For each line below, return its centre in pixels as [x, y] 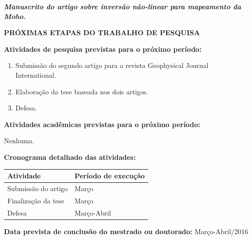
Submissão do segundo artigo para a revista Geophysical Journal [112, 65]
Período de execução [109, 176]
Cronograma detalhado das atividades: [70, 157]
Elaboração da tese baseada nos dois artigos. [82, 91]
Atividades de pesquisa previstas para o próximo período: [103, 49]
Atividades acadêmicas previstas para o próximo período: [102, 124]
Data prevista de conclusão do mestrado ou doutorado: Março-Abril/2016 [126, 231]
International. [36, 75]
